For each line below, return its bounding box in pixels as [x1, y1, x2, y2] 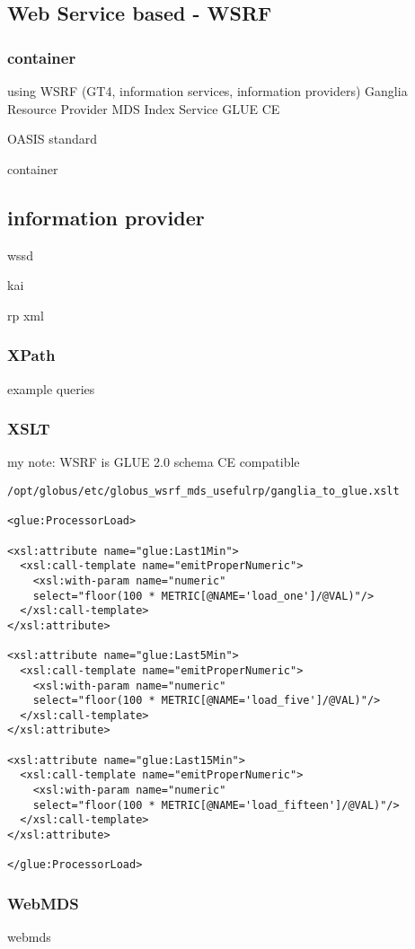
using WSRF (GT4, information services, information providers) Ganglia [7, 82, 408, 100]
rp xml [7, 305, 44, 324]
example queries [7, 379, 95, 398]
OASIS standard [7, 129, 98, 148]
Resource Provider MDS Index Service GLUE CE [7, 99, 280, 118]
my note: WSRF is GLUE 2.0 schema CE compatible [7, 453, 300, 471]
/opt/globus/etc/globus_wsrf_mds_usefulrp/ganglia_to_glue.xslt [7, 484, 400, 497]
